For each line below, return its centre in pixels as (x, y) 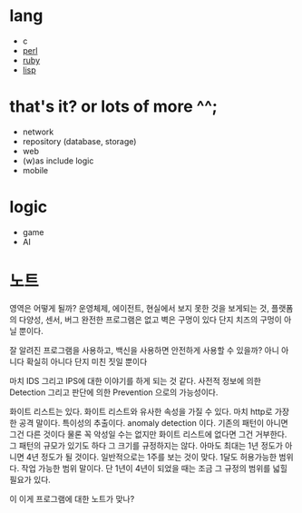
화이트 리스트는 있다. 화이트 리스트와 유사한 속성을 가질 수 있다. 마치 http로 (141, 411)
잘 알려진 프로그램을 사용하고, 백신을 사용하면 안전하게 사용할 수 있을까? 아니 (144, 350)
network (38, 132)
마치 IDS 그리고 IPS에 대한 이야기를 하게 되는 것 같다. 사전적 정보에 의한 (135, 380)
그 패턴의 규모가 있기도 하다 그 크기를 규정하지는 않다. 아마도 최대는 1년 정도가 (146, 445)
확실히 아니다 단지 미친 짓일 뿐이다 (87, 361)
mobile (35, 170)
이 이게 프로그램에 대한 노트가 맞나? (72, 498)
